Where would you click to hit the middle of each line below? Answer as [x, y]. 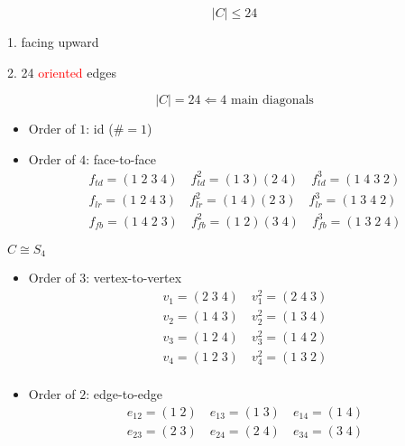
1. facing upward [53, 42]
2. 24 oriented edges [62, 72]
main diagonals [272, 101]
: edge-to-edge [124, 394]
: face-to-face [121, 158]
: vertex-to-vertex [134, 278]
